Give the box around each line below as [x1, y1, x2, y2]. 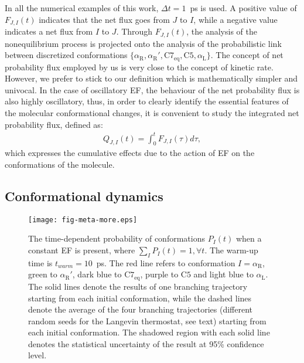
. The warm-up [204, 244, 258, 256]
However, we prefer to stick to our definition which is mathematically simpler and [5, 72, 298, 84]
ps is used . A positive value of [190, 2, 297, 13]
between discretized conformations [5, 49, 128, 61]
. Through [116, 25, 153, 38]
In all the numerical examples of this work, [5, 2, 159, 13]
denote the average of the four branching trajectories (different [28, 303, 252, 315]
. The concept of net [210, 49, 283, 61]
